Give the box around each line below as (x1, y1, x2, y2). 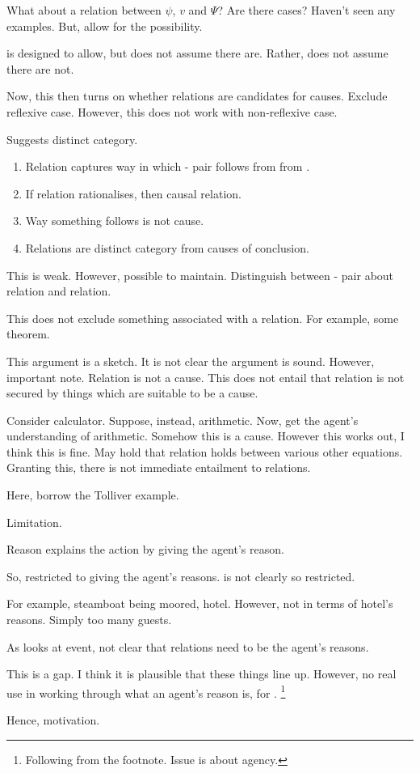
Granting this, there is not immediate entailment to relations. (6, 459, 311, 476)
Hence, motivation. (6, 711, 100, 728)
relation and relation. (6, 282, 111, 299)
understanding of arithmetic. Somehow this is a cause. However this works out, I (6, 427, 405, 444)
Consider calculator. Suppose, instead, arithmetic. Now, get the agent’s (6, 411, 359, 428)
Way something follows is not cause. (25, 212, 204, 229)
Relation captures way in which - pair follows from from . (25, 158, 310, 175)
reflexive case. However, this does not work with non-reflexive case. (6, 103, 338, 120)
